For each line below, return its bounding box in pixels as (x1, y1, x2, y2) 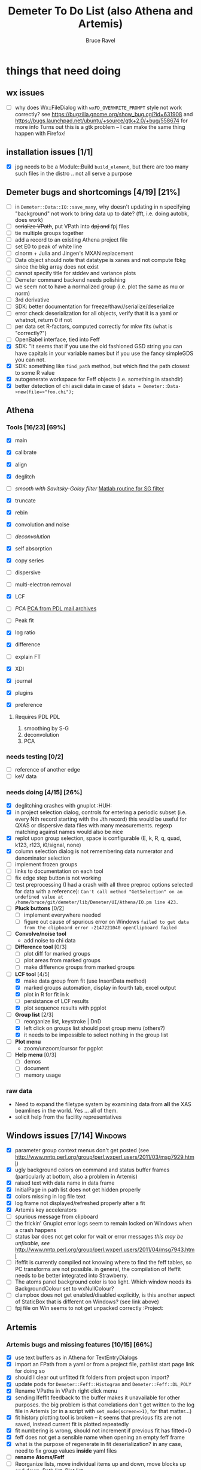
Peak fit (14, 617, 34, 624)
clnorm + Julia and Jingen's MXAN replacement (14, 249, 133, 257)
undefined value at (14, 894, 64, 900)
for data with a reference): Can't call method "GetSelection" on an (14, 888, 183, 895)
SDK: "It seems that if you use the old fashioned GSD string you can (14, 343, 182, 350)
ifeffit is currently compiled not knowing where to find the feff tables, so (14, 1259, 192, 1266)
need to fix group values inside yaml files (14, 1447, 117, 1454)
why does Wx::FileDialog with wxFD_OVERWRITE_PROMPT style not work (14, 104, 182, 111)
